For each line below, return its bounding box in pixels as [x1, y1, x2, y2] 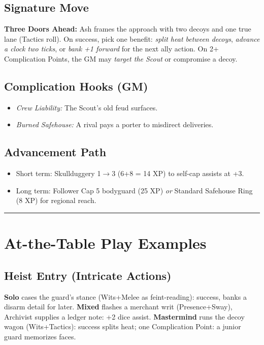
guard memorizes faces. [4, 331, 76, 341]
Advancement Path [4, 144, 107, 160]
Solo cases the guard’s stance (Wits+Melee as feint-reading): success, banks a [4, 291, 247, 302]
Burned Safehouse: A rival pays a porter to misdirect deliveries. [16, 119, 214, 130]
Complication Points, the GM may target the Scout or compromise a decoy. [4, 53, 238, 64]
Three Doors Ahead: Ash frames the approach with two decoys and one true [4, 23, 251, 34]
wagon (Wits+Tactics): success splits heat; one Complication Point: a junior [4, 321, 241, 332]
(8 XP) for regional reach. [16, 195, 96, 206]
